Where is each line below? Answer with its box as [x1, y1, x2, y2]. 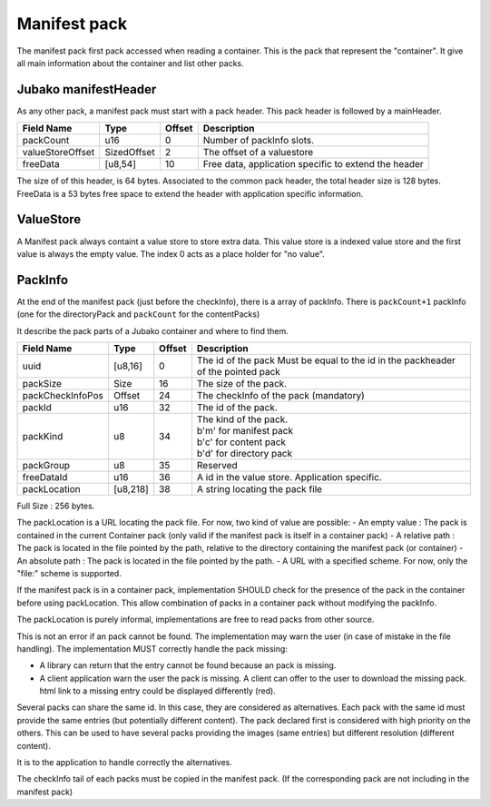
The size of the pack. [196, 378, 288, 389]
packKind [22, 430, 64, 442]
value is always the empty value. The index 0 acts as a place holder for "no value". [16, 248, 326, 259]
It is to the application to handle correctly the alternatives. [16, 757, 233, 768]
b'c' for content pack [196, 436, 286, 448]
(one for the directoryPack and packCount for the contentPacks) [16, 309, 260, 320]
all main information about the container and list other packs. [16, 57, 244, 68]
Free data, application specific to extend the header [202, 158, 424, 171]
